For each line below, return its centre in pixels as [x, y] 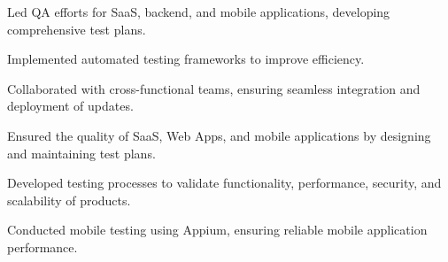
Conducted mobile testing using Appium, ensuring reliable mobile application [217, 230]
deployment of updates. [70, 106]
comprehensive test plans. [77, 29]
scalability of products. [69, 200]
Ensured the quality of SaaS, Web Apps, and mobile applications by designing [219, 135]
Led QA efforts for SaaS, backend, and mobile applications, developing [199, 12]
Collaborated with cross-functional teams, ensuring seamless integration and [214, 88]
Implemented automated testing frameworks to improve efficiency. [186, 59]
